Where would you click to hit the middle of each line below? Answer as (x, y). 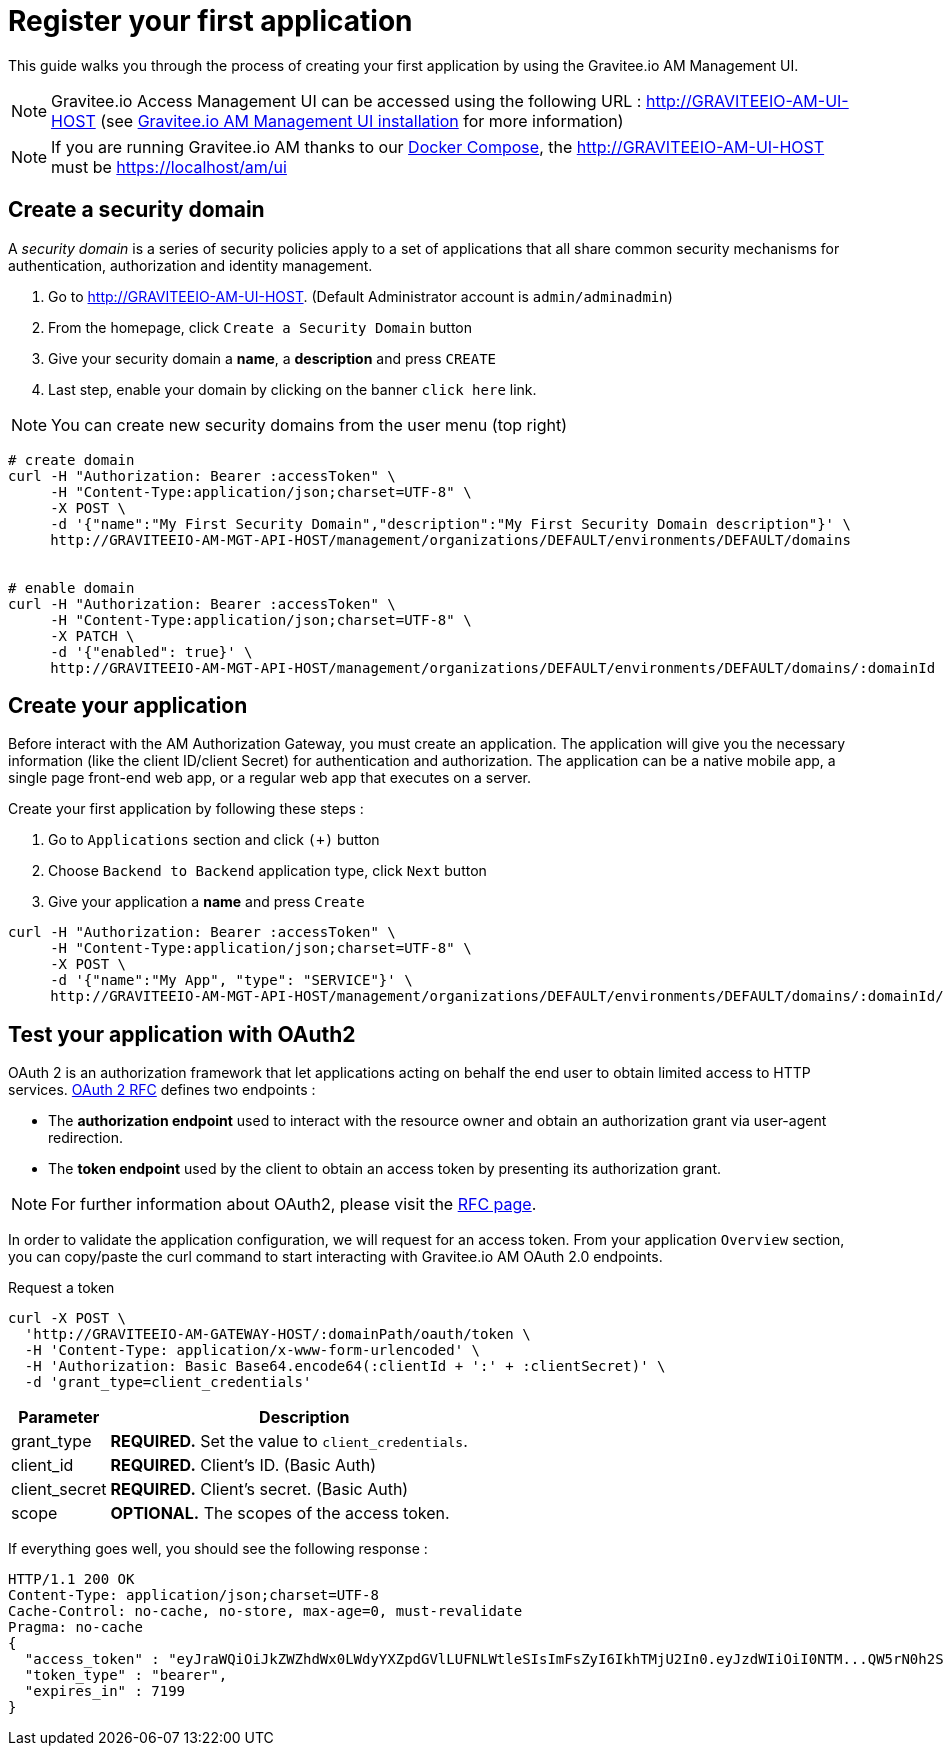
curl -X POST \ (67, 1318)
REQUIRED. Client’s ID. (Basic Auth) (243, 1465)
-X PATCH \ (92, 635)
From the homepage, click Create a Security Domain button (260, 327)
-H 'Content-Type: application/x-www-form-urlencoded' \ (252, 1350)
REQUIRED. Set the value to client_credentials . (289, 1441)
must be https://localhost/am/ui (169, 166)
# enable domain (71, 587)
